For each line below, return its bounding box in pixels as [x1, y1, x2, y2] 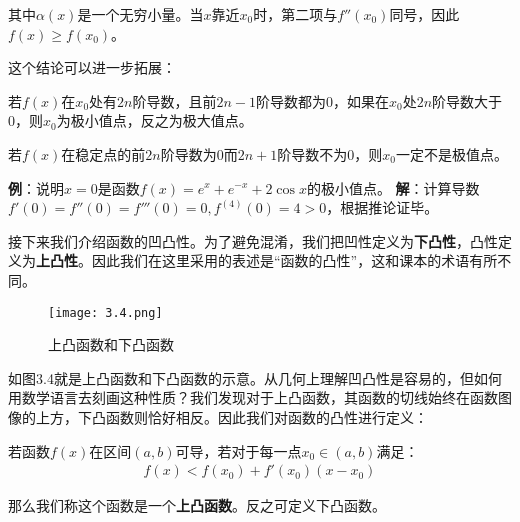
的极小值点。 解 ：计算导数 [306, 177, 480, 198]
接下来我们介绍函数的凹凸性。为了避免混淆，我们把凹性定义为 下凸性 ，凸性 [8, 230, 498, 251]
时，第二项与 [253, 4, 338, 24]
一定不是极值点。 [396, 143, 508, 164]
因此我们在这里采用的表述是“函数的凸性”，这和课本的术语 [91, 250, 470, 271]
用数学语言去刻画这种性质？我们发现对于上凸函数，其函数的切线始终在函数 [8, 387, 498, 408]
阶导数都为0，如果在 [256, 90, 389, 111]
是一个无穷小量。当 [77, 4, 204, 24]
